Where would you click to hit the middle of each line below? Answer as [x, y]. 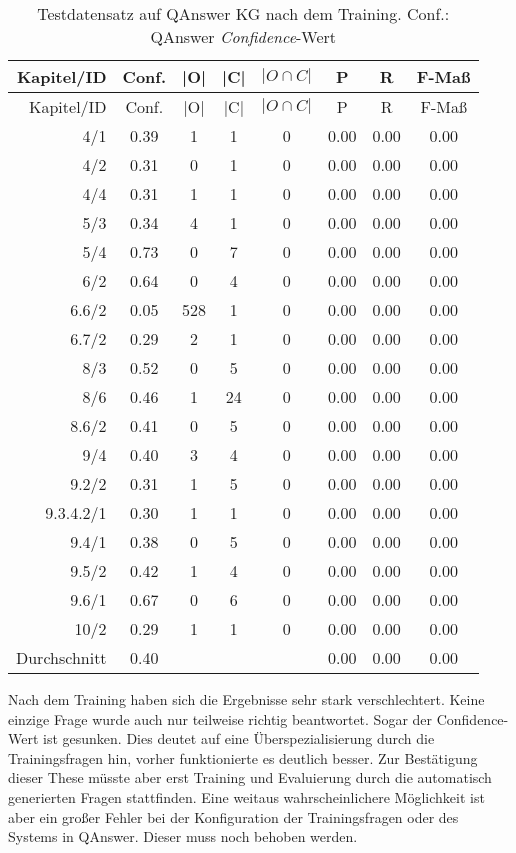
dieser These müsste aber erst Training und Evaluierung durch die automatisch [250, 777]
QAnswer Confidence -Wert [243, 36]
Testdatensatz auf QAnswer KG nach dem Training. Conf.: [243, 13]
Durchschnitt [61, 657]
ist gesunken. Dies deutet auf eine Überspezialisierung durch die [239, 738]
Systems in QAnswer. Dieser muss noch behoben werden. [183, 836]
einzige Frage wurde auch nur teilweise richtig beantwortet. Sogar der [220, 718]
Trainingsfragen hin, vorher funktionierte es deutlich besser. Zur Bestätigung [243, 757]
